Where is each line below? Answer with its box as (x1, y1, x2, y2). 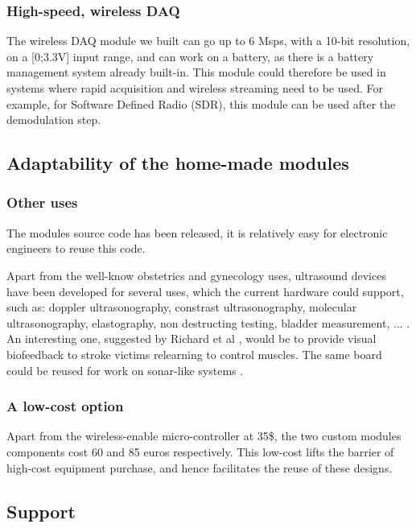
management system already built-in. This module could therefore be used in (6, 64, 386, 80)
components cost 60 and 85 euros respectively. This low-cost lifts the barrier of (6, 443, 394, 460)
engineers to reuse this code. (6, 240, 146, 257)
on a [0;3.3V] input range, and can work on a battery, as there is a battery (6, 47, 374, 64)
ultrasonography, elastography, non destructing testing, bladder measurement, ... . (6, 314, 410, 331)
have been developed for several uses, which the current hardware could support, (6, 283, 404, 299)
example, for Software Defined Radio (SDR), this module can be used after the (6, 95, 396, 112)
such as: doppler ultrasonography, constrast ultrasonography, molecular (6, 299, 357, 316)
